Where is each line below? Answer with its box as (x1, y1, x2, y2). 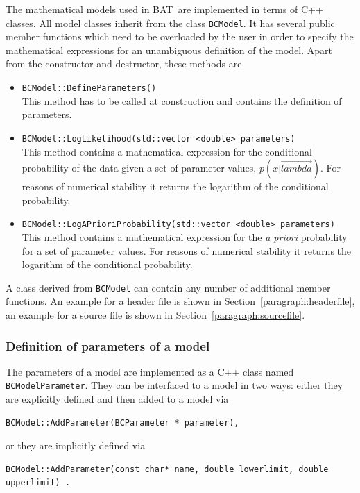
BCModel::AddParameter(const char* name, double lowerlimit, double (6, 464, 329, 474)
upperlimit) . (6, 478, 71, 488)
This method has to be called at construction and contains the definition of (22, 93, 342, 108)
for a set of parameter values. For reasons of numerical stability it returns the (22, 243, 352, 258)
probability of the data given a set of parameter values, (22, 160, 257, 175)
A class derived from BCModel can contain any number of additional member (6, 280, 331, 294)
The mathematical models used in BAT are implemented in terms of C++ (6, 2, 323, 16)
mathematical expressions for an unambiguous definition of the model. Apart (6, 42, 333, 57)
